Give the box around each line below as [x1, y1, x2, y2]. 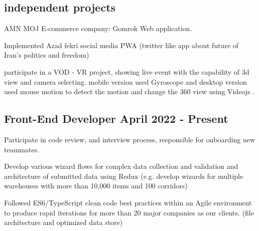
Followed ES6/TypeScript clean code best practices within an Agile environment [4, 197, 252, 207]
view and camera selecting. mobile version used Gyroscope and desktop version [4, 76, 247, 87]
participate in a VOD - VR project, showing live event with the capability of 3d [4, 66, 249, 77]
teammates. [4, 144, 40, 154]
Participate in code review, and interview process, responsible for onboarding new [4, 134, 255, 144]
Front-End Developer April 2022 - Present [4, 111, 228, 126]
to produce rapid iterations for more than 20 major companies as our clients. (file [4, 207, 254, 217]
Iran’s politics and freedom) [4, 50, 89, 60]
